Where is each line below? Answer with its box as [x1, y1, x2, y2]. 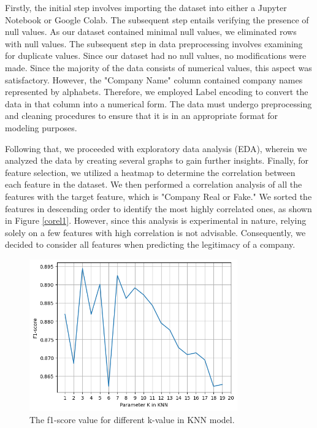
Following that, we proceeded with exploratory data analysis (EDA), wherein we [5, 142, 307, 155]
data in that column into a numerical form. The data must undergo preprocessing [5, 97, 312, 110]
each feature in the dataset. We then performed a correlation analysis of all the [5, 178, 302, 191]
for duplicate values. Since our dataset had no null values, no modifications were [5, 49, 307, 62]
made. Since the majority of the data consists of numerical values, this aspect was [5, 61, 312, 74]
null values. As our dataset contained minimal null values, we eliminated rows [5, 25, 297, 38]
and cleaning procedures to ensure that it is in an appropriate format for [5, 109, 278, 122]
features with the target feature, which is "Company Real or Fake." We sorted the [5, 189, 312, 202]
